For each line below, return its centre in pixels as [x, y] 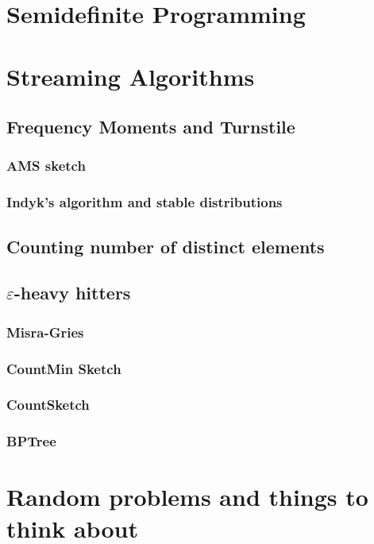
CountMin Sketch [64, 368]
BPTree [31, 441]
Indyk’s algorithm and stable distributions [145, 202]
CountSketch [48, 405]
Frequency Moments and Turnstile [151, 127]
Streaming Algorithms [131, 76]
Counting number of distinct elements [166, 246]
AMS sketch [46, 166]
